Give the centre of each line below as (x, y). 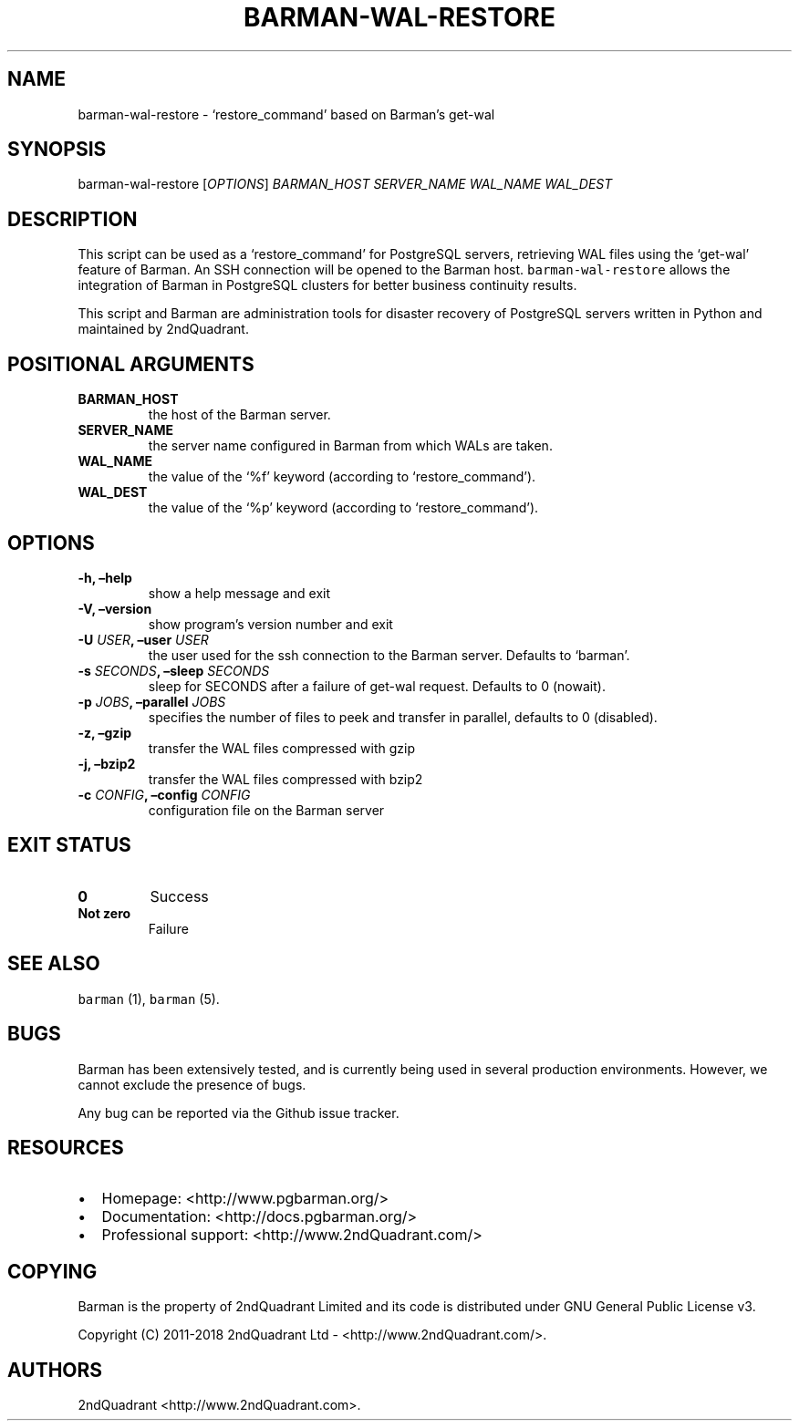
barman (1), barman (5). (149, 999)
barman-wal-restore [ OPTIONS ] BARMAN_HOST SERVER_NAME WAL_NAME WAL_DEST (345, 184)
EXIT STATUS (69, 845)
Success (179, 896)
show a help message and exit (239, 593)
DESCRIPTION (73, 219)
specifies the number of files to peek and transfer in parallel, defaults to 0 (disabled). (403, 717)
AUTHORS (55, 1370)
